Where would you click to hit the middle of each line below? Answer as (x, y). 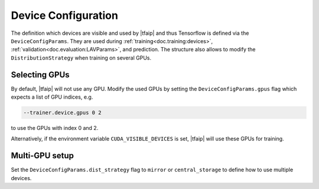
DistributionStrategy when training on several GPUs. (81, 58)
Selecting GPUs (40, 75)
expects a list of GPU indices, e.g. (52, 97)
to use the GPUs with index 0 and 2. (55, 128)
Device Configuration (64, 15)
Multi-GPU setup (42, 156)
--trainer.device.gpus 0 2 (62, 113)
